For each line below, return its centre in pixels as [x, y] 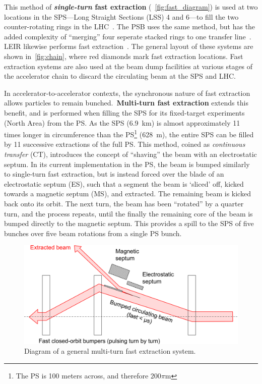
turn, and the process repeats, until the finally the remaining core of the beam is [128, 213]
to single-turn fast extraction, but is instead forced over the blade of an [114, 174]
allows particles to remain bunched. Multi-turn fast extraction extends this [126, 103]
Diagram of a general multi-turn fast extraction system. [110, 351]
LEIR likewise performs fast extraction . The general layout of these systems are [129, 46]
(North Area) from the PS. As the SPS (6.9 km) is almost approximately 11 [122, 122]
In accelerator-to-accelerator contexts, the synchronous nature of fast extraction [127, 93]
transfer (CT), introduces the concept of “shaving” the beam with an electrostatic [130, 154]
